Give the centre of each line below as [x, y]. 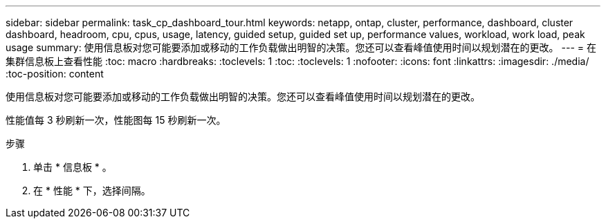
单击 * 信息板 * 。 [73, 167]
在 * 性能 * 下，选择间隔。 [92, 190]
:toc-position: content [55, 74]
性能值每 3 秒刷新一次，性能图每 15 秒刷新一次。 [116, 120]
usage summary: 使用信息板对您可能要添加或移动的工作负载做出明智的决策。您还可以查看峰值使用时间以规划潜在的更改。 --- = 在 [301, 47]
